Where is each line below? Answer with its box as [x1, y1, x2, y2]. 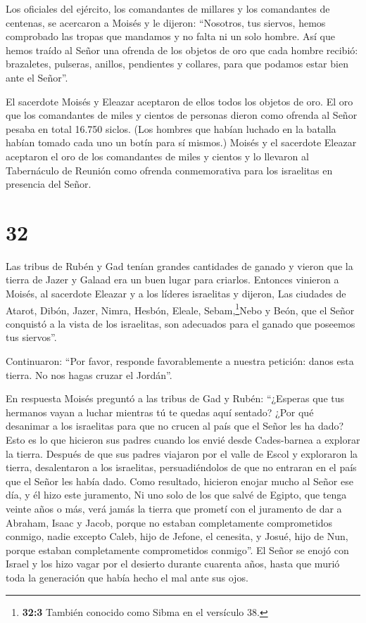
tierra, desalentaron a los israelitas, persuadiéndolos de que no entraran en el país [6, 460, 357, 475]
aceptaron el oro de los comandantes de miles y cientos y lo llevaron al [6, 148, 309, 163]
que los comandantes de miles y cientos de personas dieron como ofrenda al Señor [6, 108, 358, 122]
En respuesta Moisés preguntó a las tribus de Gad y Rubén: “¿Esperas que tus [6, 391, 345, 406]
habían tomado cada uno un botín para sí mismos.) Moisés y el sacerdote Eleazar [6, 135, 357, 150]
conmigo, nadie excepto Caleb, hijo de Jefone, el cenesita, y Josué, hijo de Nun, [6, 529, 348, 544]
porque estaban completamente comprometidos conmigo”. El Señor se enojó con [6, 542, 349, 557]
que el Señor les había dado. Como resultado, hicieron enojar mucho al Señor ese [6, 473, 353, 488]
